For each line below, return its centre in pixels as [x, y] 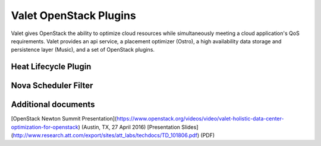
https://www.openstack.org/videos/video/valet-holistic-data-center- [200, 119]
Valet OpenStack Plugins [73, 15]
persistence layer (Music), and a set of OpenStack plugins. [83, 50]
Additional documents [53, 105]
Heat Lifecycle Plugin [51, 67]
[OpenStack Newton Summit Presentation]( [64, 119]
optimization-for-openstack [45, 127]
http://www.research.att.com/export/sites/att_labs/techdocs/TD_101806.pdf [105, 135]
